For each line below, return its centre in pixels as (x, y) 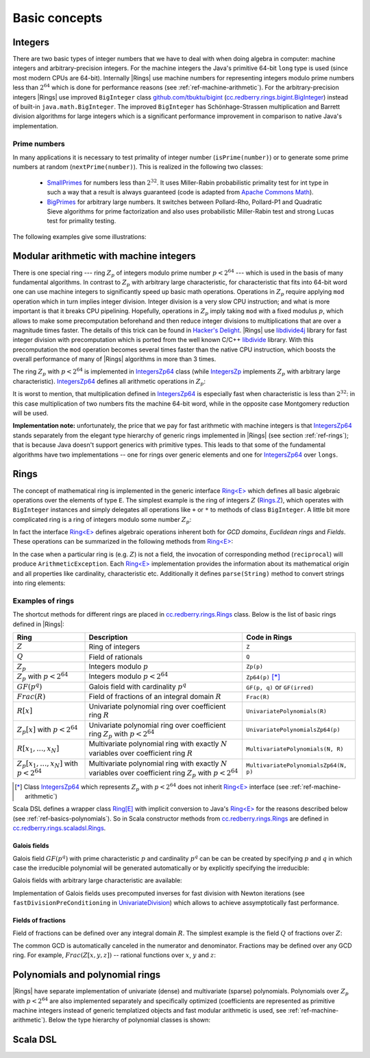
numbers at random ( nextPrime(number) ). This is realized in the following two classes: (138, 167)
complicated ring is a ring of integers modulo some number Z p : (102, 520)
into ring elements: (39, 583)
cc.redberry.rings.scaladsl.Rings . (59, 828)
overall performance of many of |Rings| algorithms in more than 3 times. (114, 359)
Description (108, 637)
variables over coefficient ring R (141, 753)
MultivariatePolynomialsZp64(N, (297, 766)
